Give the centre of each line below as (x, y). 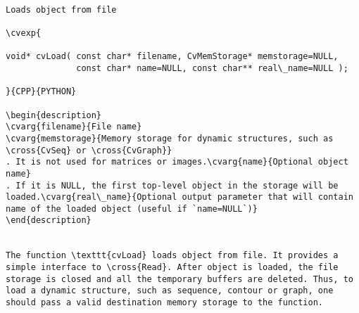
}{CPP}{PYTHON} (41, 92)
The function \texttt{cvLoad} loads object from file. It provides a (172, 256)
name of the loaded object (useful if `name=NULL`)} (132, 209)
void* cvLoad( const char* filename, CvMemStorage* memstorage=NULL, (172, 57)
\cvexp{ (24, 33)
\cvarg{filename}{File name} (74, 127)
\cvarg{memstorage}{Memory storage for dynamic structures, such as (170, 138)
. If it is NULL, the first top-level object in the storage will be (172, 185)
